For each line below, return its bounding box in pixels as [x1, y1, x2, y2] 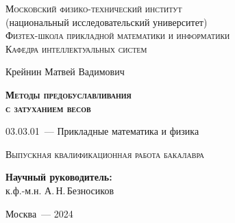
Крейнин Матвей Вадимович [5, 64, 125, 79]
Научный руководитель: [5, 170, 112, 184]
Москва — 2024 [5, 206, 73, 220]
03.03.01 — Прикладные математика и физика [5, 124, 199, 138]
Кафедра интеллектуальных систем [5, 41, 147, 55]
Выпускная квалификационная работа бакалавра [5, 146, 204, 161]
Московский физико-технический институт [5, 1, 182, 15]
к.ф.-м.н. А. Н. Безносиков [5, 183, 114, 197]
